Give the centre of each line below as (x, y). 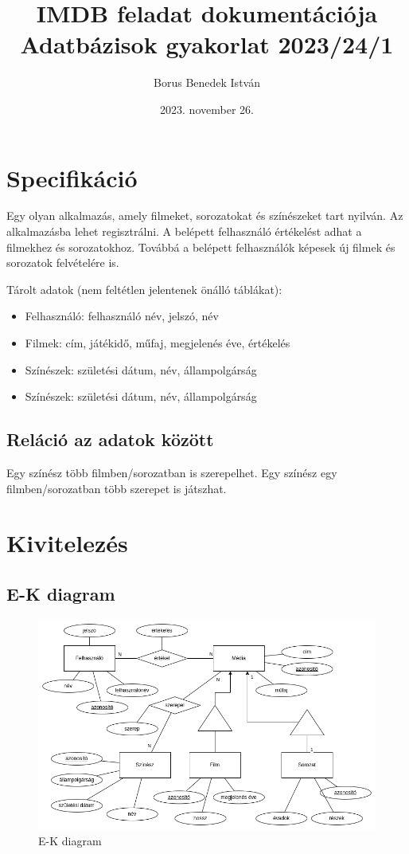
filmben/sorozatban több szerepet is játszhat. (117, 488)
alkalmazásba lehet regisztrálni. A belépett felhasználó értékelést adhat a (184, 231)
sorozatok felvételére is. (63, 262)
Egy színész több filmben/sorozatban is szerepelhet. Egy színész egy (172, 472)
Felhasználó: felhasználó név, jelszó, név (122, 316)
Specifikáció (72, 177)
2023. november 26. (207, 109)
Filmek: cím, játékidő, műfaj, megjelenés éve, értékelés (158, 343)
